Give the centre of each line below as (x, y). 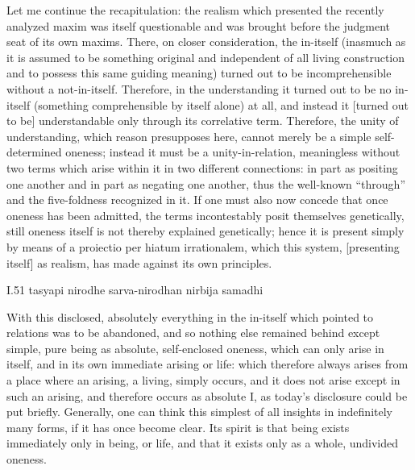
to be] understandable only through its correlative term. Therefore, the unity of (203, 121)
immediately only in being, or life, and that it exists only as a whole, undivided (203, 443)
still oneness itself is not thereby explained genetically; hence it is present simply (205, 231)
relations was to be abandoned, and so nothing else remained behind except (193, 333)
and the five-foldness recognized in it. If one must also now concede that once (197, 200)
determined (34, 152)
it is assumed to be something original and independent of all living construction (206, 57)
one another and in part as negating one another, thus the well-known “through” (206, 183)
